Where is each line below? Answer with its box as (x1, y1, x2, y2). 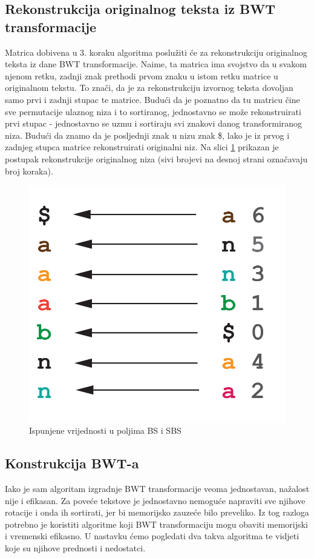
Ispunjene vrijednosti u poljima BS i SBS (29, 424, 182, 437)
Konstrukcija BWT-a (5, 454, 139, 473)
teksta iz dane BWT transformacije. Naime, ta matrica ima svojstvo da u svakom (5, 58, 307, 70)
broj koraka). (5, 164, 53, 177)
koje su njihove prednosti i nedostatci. (5, 541, 146, 554)
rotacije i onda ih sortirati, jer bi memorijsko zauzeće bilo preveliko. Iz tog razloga (5, 506, 309, 519)
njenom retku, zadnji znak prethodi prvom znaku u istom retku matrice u (5, 69, 278, 82)
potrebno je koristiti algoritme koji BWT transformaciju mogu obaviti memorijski (5, 517, 308, 530)
